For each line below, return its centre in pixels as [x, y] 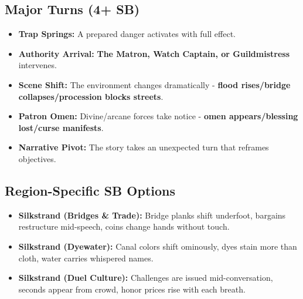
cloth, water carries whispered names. [86, 258]
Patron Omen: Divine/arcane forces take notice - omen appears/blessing [158, 116]
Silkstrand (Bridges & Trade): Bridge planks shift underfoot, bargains [152, 215]
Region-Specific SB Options [90, 190]
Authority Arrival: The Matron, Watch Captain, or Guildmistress [154, 53]
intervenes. [38, 65]
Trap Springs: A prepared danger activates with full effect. [127, 34]
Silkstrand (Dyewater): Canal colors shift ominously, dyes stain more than [158, 246]
